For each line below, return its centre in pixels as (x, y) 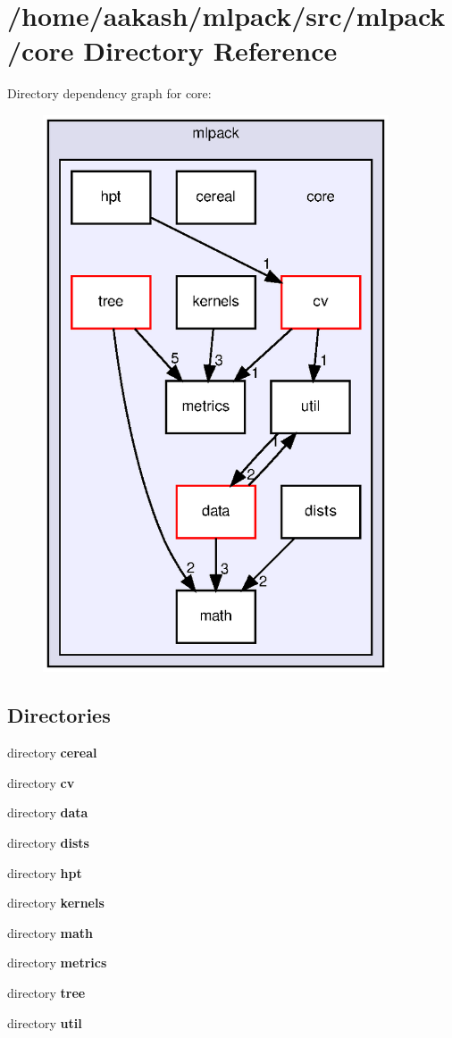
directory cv (41, 782)
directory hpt (45, 872)
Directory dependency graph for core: (109, 93)
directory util (45, 1022)
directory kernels (56, 903)
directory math (50, 932)
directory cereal (52, 753)
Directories (59, 715)
